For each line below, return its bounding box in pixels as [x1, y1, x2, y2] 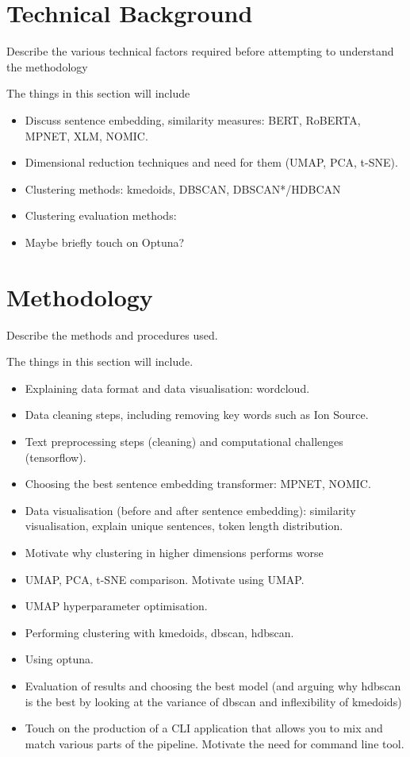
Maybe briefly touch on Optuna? [25, 233, 185, 250]
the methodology [6, 58, 88, 75]
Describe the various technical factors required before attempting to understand [6, 43, 394, 60]
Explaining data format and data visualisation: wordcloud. [25, 379, 310, 396]
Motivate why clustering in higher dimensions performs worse [25, 544, 324, 560]
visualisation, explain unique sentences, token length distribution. [25, 517, 343, 534]
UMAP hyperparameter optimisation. [25, 598, 208, 614]
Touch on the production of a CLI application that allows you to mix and [25, 720, 383, 736]
